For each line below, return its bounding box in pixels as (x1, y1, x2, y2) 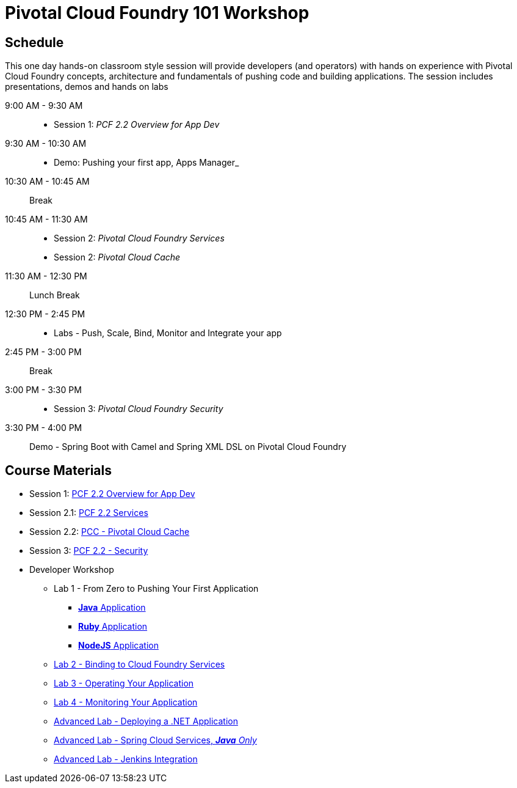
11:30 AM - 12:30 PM (5, 271, 87, 282)
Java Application (78, 602, 146, 613)
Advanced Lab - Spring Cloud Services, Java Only (54, 735, 257, 746)
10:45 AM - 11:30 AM (5, 214, 88, 225)
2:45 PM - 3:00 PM (5, 347, 82, 358)
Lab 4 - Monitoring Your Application (54, 697, 198, 708)
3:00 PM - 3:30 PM (5, 385, 82, 396)
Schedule (5, 34, 64, 50)
